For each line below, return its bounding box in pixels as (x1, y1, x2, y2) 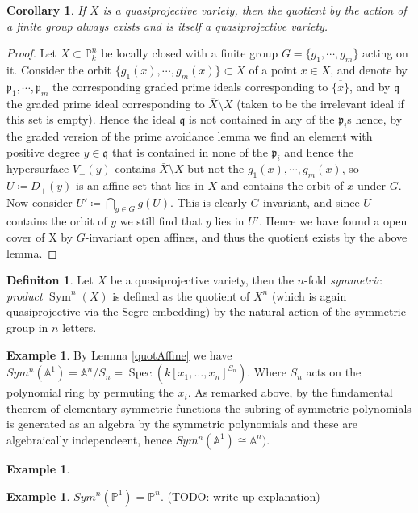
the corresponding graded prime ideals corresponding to (52, 78, 328, 95)
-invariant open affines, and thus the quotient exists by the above (85, 229, 408, 245)
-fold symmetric (304, 271, 382, 288)
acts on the (306, 364, 362, 381)
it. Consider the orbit (6, 61, 112, 78)
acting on (362, 44, 408, 61)
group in (6, 318, 48, 335)
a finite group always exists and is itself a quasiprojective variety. (6, 17, 328, 34)
